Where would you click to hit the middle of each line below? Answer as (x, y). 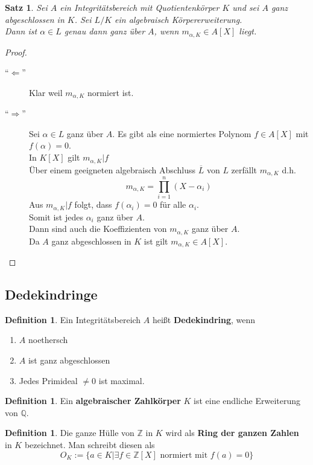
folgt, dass (93, 204)
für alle (173, 204)
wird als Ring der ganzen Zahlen (232, 433)
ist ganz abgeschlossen (69, 360)
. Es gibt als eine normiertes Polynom (182, 133)
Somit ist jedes (56, 216)
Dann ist (21, 31)
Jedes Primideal (48, 380)
